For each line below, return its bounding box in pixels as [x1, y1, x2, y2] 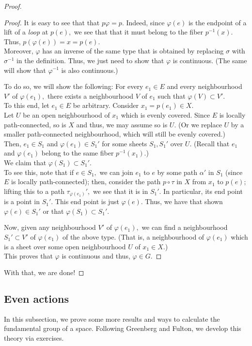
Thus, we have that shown [145, 196, 223, 207]
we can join [99, 167, 133, 177]
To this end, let [4, 100, 49, 110]
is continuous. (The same [173, 55, 247, 65]
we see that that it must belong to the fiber [74, 27, 204, 37]
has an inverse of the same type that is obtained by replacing [42, 46, 224, 56]
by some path [157, 167, 198, 177]
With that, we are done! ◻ [4, 267, 84, 277]
